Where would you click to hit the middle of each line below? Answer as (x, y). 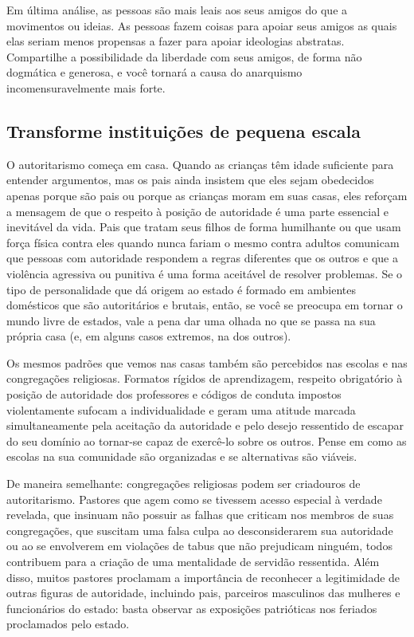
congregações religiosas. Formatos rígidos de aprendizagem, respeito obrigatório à (205, 378)
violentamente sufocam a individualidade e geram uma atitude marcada (181, 409)
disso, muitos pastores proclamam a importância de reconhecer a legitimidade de (203, 577)
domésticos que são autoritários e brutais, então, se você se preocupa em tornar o (205, 305)
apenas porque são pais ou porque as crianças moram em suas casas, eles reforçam (207, 195)
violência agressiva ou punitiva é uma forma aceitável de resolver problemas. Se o (205, 273)
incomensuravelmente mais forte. (86, 87)
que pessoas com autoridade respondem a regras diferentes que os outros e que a (202, 258)
